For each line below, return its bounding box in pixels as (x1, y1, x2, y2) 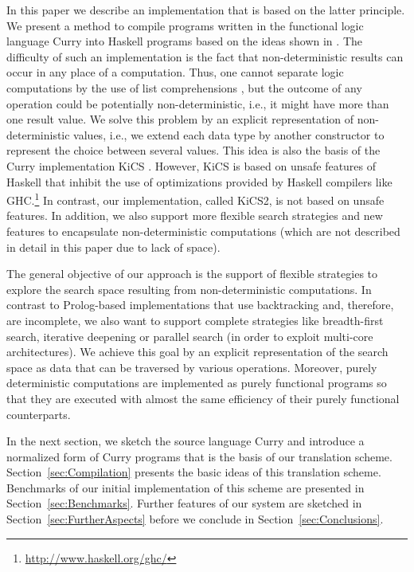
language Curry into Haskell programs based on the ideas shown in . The (6, 33, 362, 49)
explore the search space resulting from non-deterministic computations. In (6, 280, 372, 297)
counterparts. (6, 405, 71, 422)
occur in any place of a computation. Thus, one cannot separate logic (6, 64, 344, 80)
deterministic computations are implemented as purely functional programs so (6, 374, 387, 391)
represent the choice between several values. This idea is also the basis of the (6, 142, 381, 159)
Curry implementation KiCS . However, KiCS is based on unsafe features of (6, 157, 377, 174)
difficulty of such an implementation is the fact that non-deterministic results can (6, 48, 404, 65)
